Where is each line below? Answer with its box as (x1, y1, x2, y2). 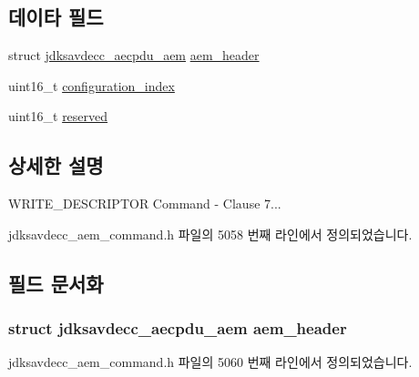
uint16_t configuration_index (8, 76, 175, 95)
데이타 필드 (8, 3, 104, 31)
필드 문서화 (8, 269, 104, 297)
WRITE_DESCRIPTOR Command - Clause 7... (8, 194, 281, 213)
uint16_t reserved (8, 107, 108, 126)
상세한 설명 (8, 151, 104, 179)
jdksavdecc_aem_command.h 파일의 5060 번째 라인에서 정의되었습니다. (8, 352, 413, 372)
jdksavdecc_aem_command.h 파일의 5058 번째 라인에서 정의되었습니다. (8, 224, 413, 243)
